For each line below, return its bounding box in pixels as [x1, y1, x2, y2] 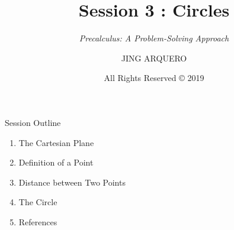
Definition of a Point [18, 156, 94, 169]
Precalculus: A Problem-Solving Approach [79, 32, 229, 44]
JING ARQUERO [121, 51, 187, 64]
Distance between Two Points [18, 176, 126, 188]
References [18, 215, 57, 228]
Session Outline [5, 116, 61, 128]
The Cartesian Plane [18, 136, 94, 148]
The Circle [18, 196, 57, 208]
